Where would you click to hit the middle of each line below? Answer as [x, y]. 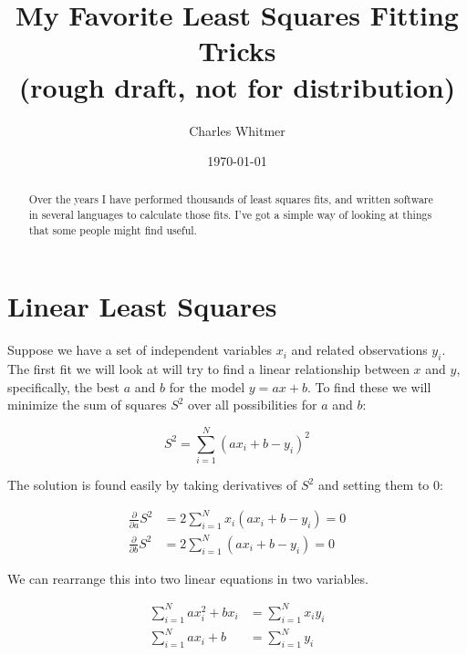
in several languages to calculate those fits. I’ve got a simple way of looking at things [230, 215]
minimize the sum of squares [87, 405]
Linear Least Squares [142, 306]
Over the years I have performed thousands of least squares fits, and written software [231, 199]
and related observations [359, 350]
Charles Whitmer [237, 130]
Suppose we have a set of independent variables [140, 350]
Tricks [237, 51]
